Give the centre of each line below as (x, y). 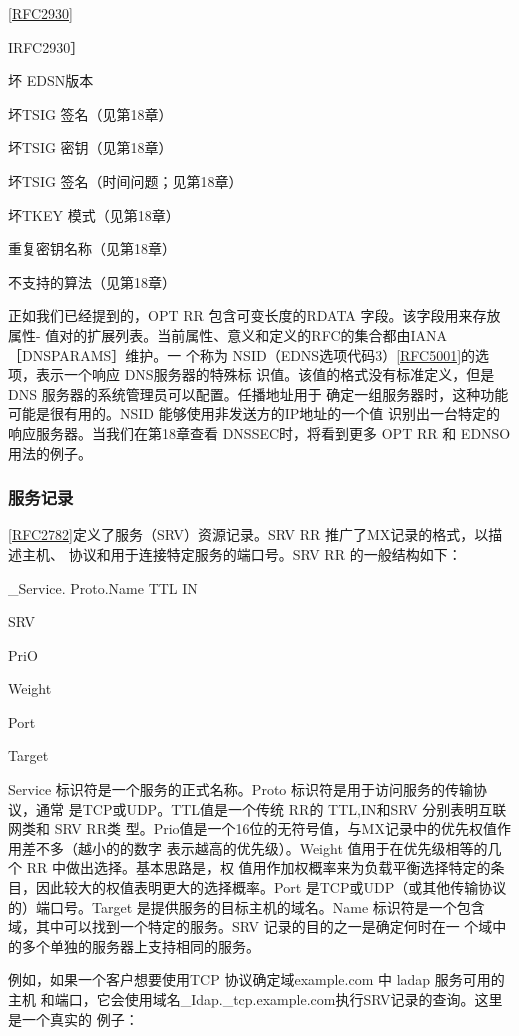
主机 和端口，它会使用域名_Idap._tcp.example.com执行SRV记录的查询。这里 (255, 999)
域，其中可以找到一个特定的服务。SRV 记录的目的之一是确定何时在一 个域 (250, 926)
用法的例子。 (50, 452)
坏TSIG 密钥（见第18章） (90, 147)
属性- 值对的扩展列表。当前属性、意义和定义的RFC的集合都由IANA (228, 334)
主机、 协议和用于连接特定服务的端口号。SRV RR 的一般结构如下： (241, 553)
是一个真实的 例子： (73, 1018)
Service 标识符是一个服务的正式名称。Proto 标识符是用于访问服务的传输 (240, 789)
